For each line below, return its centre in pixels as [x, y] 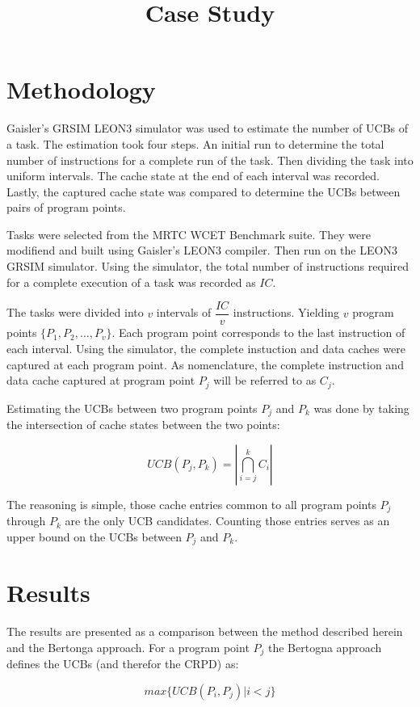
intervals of [184, 312]
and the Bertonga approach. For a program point [128, 647]
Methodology [81, 89]
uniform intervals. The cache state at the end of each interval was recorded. [193, 176]
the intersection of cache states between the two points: [143, 424]
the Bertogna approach [325, 647]
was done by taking [361, 408]
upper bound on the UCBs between [94, 536]
